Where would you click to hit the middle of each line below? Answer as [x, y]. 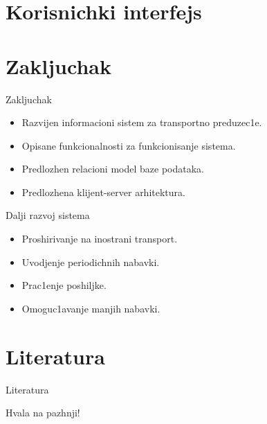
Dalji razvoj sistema [48, 215]
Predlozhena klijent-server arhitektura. [103, 192]
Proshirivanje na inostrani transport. [100, 239]
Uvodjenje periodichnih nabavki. [91, 262]
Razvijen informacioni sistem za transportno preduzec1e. [142, 122]
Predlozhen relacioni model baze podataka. [113, 169]
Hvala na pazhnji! [43, 413]
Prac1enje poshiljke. [64, 285]
